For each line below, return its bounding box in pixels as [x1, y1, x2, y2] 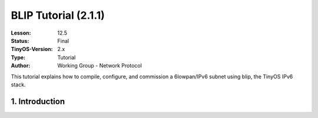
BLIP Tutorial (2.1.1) [11, 9, 105, 22]
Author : [11, 62, 31, 69]
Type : [11, 53, 26, 61]
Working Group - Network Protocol [57, 62, 143, 69]
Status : [11, 37, 29, 44]
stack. [11, 81, 26, 88]
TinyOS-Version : [11, 46, 53, 53]
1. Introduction [11, 96, 65, 106]
